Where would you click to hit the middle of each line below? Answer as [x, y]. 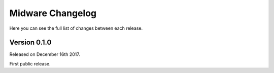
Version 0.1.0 [30, 43]
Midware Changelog [53, 13]
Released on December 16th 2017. [45, 54]
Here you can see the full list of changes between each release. [76, 28]
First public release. [30, 63]
